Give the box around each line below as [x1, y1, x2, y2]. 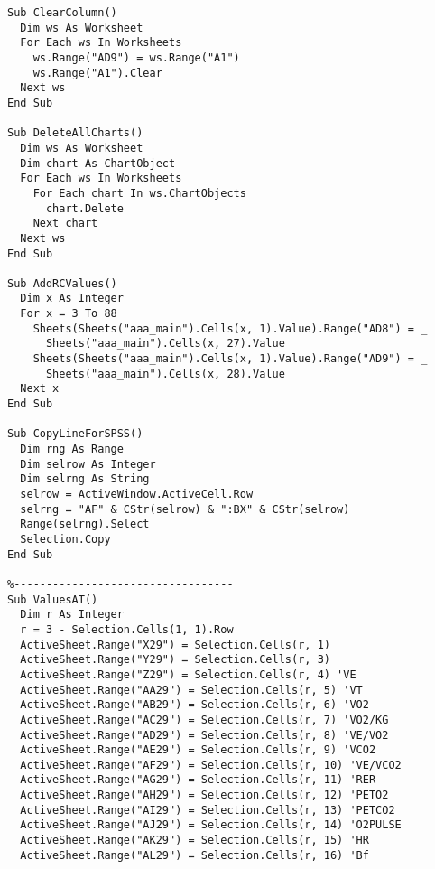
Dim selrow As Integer [20, 457, 156, 471]
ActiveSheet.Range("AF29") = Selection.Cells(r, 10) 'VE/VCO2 [20, 758, 402, 771]
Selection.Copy [20, 532, 111, 546]
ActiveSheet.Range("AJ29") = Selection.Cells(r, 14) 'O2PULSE [20, 818, 402, 832]
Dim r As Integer [20, 608, 124, 621]
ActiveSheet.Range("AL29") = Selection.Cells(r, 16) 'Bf [20, 848, 369, 862]
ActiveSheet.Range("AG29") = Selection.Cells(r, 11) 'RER [20, 773, 376, 787]
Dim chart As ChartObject [20, 156, 176, 170]
